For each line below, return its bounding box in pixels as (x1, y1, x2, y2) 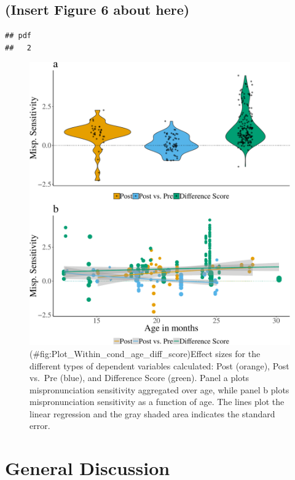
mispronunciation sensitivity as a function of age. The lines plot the (29, 395, 285, 408)
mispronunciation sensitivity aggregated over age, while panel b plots (29, 383, 289, 396)
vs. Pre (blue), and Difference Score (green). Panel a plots (29, 371, 250, 384)
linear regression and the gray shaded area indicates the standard (29, 407, 275, 420)
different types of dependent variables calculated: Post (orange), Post (29, 359, 289, 372)
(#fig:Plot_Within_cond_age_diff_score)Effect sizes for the (29, 347, 261, 360)
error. (29, 419, 50, 432)
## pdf (5, 31, 31, 41)
